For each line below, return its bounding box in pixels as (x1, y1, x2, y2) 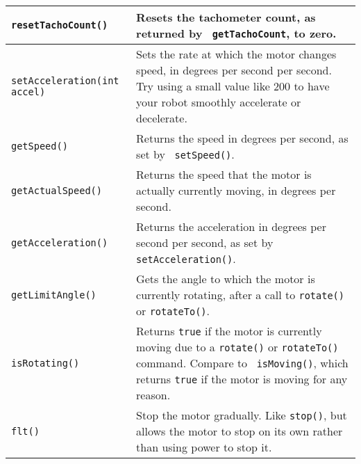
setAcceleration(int (11, 74, 119, 86)
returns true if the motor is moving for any (136, 371, 348, 387)
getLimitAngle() (11, 289, 96, 301)
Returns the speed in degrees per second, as (136, 130, 349, 146)
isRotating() (11, 357, 80, 369)
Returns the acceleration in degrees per (136, 218, 326, 234)
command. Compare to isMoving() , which (136, 355, 349, 371)
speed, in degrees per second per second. (136, 62, 332, 78)
